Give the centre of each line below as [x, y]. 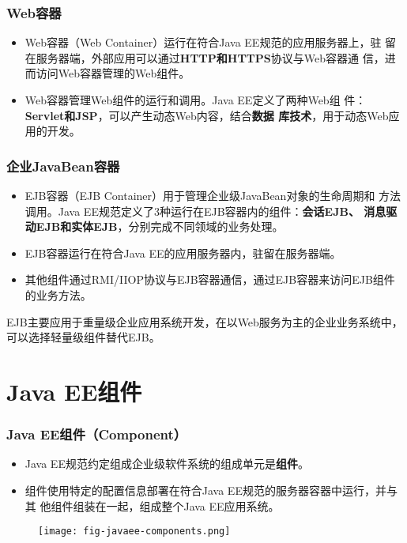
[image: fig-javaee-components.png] [134, 532]
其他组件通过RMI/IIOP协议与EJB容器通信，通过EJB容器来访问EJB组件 [210, 279]
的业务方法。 [58, 294]
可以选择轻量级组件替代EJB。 [83, 337]
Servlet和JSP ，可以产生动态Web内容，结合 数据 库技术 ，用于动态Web [207, 115]
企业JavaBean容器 [63, 166]
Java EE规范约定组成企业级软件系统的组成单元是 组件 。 [167, 464]
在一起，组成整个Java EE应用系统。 [187, 505]
